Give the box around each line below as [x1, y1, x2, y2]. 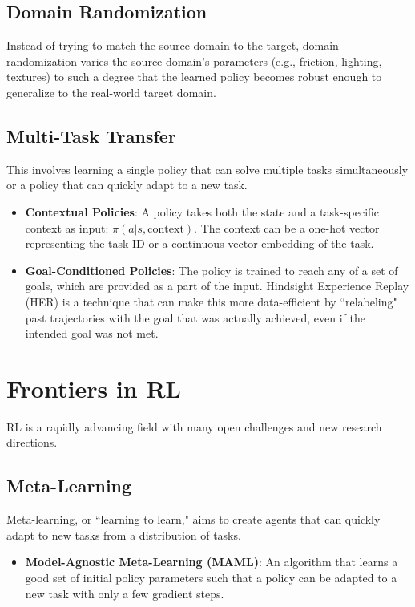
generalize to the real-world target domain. [6, 83, 216, 100]
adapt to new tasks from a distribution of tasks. [6, 526, 241, 543]
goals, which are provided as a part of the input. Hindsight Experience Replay [25, 277, 409, 294]
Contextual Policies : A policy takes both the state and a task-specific [25, 203, 380, 220]
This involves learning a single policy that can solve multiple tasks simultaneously [6, 160, 409, 177]
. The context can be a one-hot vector [194, 219, 380, 236]
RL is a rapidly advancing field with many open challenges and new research [6, 418, 382, 435]
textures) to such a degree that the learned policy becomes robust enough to [6, 68, 382, 85]
